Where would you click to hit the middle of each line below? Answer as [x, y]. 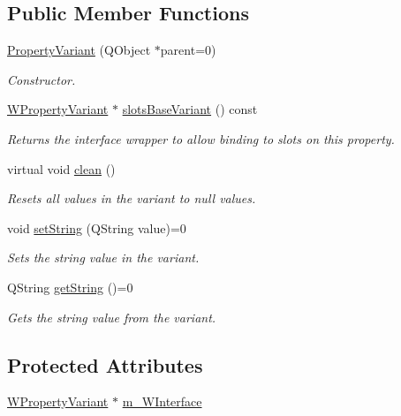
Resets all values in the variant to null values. [132, 198]
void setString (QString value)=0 [97, 227]
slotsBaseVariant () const [190, 109]
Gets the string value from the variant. [112, 317]
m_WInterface [162, 401]
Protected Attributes [105, 364]
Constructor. [42, 79]
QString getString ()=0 [70, 287]
